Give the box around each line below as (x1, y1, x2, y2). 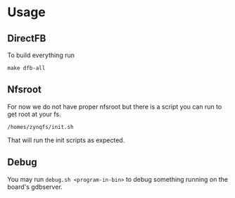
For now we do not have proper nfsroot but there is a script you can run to (7, 102, 222, 111)
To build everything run (7, 51, 75, 59)
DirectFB (7, 32, 46, 44)
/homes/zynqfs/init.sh (7, 123, 74, 130)
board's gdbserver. (7, 182, 63, 191)
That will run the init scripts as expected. (7, 135, 125, 144)
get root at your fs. (7, 110, 61, 118)
